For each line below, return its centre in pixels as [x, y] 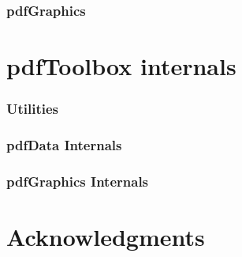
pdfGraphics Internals [78, 181]
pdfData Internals [64, 144]
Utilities [33, 109]
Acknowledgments [106, 236]
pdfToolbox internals [121, 66]
